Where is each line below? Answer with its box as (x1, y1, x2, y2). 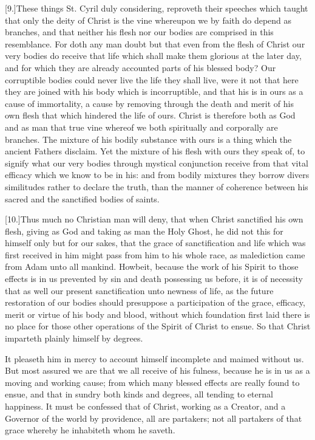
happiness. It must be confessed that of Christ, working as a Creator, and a (5, 400, 286, 412)
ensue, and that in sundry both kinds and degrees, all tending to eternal (5, 388, 273, 400)
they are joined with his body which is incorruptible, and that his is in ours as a (5, 85, 303, 98)
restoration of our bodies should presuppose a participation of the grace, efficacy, (5, 296, 305, 309)
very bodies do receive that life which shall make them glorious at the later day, (5, 49, 302, 62)
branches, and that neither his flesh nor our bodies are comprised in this (5, 26, 274, 38)
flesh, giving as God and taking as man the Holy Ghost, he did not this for (5, 224, 283, 237)
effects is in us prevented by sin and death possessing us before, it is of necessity (5, 272, 303, 285)
